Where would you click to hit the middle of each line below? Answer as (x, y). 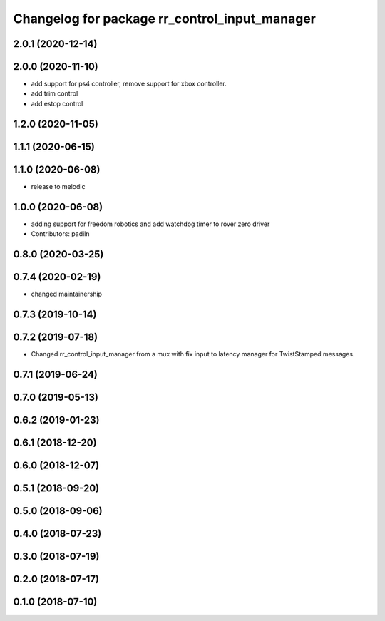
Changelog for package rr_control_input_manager (165, 19)
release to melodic (58, 186)
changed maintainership (67, 294)
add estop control (57, 103)
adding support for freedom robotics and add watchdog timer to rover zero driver (150, 224)
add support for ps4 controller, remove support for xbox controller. (129, 84)
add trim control (55, 93)
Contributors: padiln (60, 234)
